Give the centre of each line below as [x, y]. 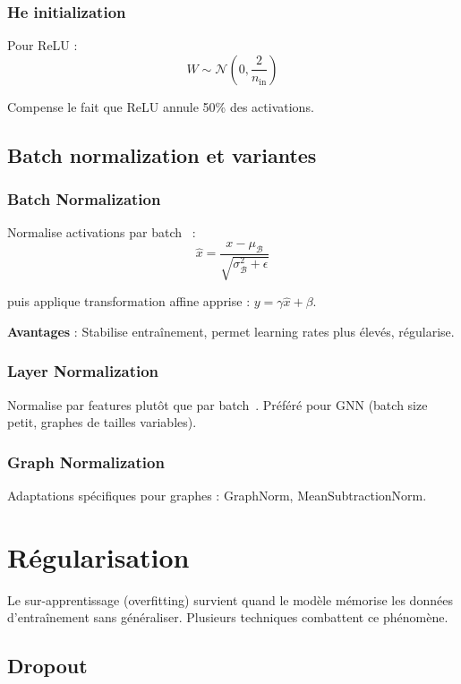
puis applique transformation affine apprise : [129, 301]
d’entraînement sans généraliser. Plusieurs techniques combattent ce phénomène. [228, 617]
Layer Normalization [83, 371]
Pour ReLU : [43, 45]
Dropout [47, 666]
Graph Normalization [86, 462]
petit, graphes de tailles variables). [102, 422]
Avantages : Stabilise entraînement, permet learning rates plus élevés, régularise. [231, 331]
